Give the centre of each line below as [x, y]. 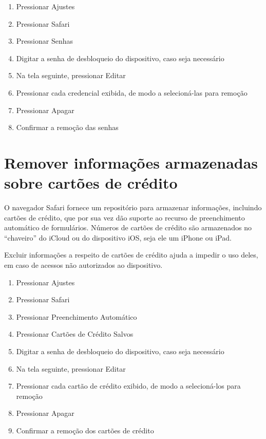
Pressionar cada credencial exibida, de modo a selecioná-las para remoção [132, 92]
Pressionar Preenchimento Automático [77, 316]
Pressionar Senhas [44, 41]
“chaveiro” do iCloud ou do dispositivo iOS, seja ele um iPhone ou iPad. [118, 237]
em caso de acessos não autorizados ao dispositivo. [83, 265]
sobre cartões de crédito [91, 183]
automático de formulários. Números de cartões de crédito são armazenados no [128, 227]
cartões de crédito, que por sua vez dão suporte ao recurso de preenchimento [125, 217]
